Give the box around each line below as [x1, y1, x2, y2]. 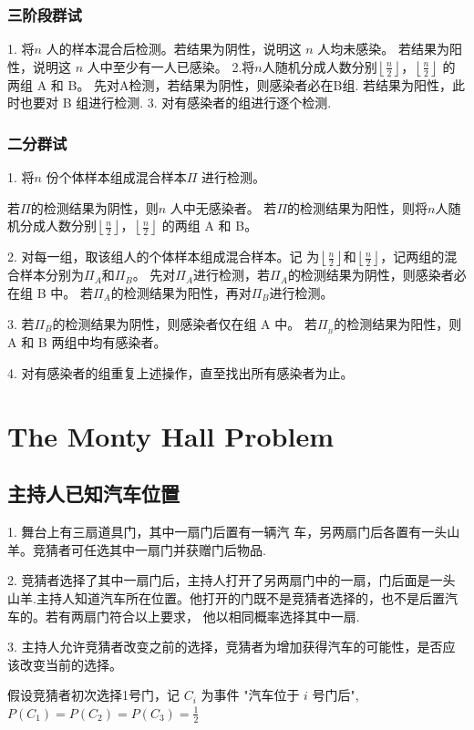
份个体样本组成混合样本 [46, 168, 187, 187]
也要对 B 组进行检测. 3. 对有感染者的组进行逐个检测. [19, 93, 332, 112]
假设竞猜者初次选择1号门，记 [7, 685, 180, 704]
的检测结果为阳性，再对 [110, 283, 252, 302]
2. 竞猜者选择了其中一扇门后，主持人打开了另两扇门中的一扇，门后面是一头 [7, 571, 456, 590]
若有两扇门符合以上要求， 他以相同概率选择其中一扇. [45, 606, 360, 625]
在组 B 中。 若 [7, 283, 93, 302]
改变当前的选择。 [19, 654, 122, 673]
